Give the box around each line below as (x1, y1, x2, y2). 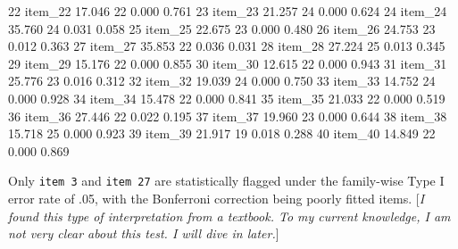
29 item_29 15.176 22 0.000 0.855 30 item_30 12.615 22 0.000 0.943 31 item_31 (8, 54, 447, 72)
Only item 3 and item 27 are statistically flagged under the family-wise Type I (8, 171, 445, 190)
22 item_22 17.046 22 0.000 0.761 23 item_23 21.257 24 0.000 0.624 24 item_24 (8, 2, 447, 20)
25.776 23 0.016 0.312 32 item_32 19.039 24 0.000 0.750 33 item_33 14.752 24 (8, 71, 436, 90)
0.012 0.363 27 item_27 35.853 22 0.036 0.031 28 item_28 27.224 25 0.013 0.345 (8, 37, 446, 55)
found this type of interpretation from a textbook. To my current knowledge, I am (8, 206, 451, 225)
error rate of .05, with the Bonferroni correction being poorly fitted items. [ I (8, 189, 425, 207)
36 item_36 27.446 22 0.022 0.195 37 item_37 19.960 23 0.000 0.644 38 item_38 (8, 106, 447, 125)
